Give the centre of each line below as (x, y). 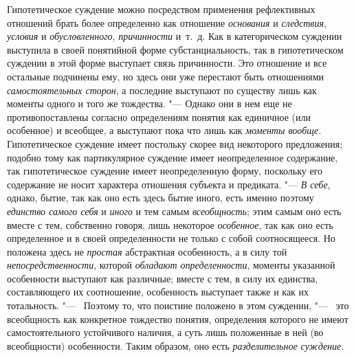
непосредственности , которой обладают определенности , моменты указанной (171, 265)
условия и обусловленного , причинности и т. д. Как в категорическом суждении (175, 36)
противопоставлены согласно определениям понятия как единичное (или (159, 116)
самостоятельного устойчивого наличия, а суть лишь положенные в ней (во (165, 332)
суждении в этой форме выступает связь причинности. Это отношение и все (167, 63)
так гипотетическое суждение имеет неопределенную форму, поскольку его (165, 171)
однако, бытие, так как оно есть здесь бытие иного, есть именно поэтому (161, 198)
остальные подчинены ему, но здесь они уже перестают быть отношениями (166, 76)
